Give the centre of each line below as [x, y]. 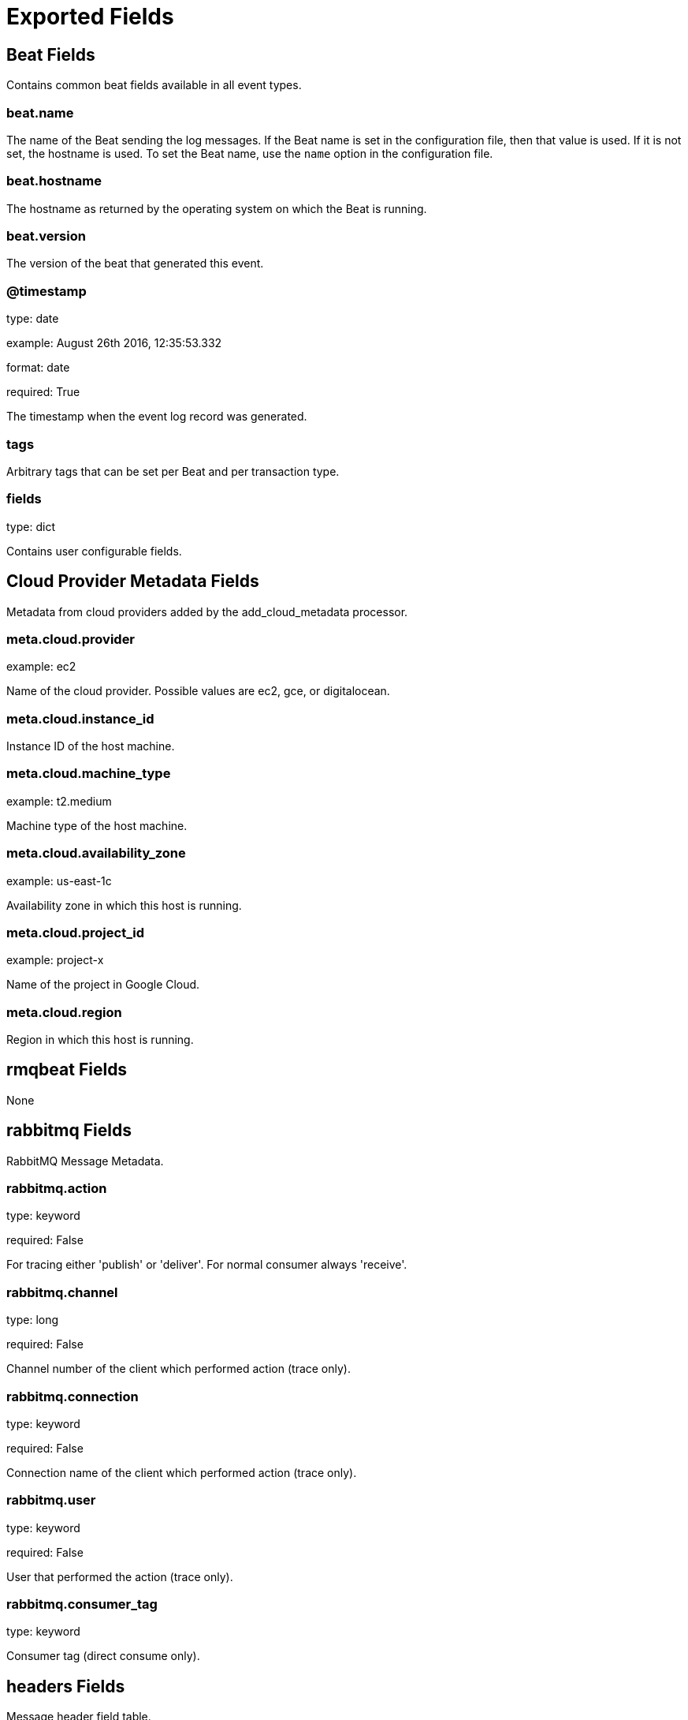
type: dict [31, 526]
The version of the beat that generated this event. [135, 264]
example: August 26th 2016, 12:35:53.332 [114, 343]
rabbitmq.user [51, 1500]
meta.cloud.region [64, 1012]
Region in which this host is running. [100, 1040]
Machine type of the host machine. [97, 825]
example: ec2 [41, 667]
